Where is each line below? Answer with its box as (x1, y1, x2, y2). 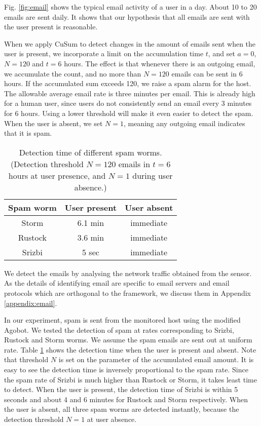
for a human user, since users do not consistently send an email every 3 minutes (4, 98, 252, 108)
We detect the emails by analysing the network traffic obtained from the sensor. (4, 267, 252, 278)
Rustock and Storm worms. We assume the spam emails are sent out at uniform (4, 334, 252, 345)
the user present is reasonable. (4, 21, 98, 32)
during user (132, 169, 173, 181)
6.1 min (77, 216, 104, 228)
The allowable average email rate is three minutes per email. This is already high (4, 88, 255, 98)
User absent (125, 201, 173, 213)
